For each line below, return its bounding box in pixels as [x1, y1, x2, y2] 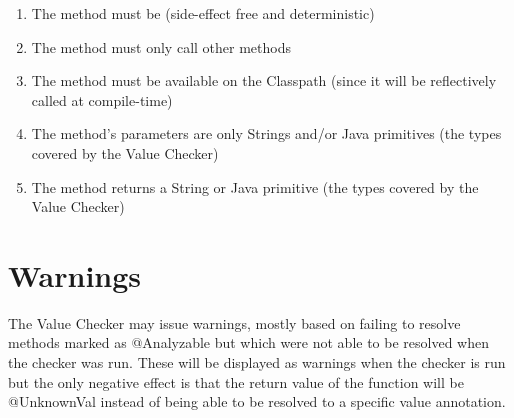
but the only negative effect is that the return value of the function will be [8, 371, 464, 392]
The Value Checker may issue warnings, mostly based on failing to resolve [8, 312, 461, 333]
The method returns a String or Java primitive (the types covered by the [31, 176, 479, 197]
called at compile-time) [31, 89, 173, 110]
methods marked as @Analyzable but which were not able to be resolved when [8, 332, 489, 353]
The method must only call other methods [31, 36, 291, 57]
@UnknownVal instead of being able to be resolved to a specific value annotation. [8, 391, 506, 412]
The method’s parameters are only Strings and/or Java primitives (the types [31, 123, 502, 144]
